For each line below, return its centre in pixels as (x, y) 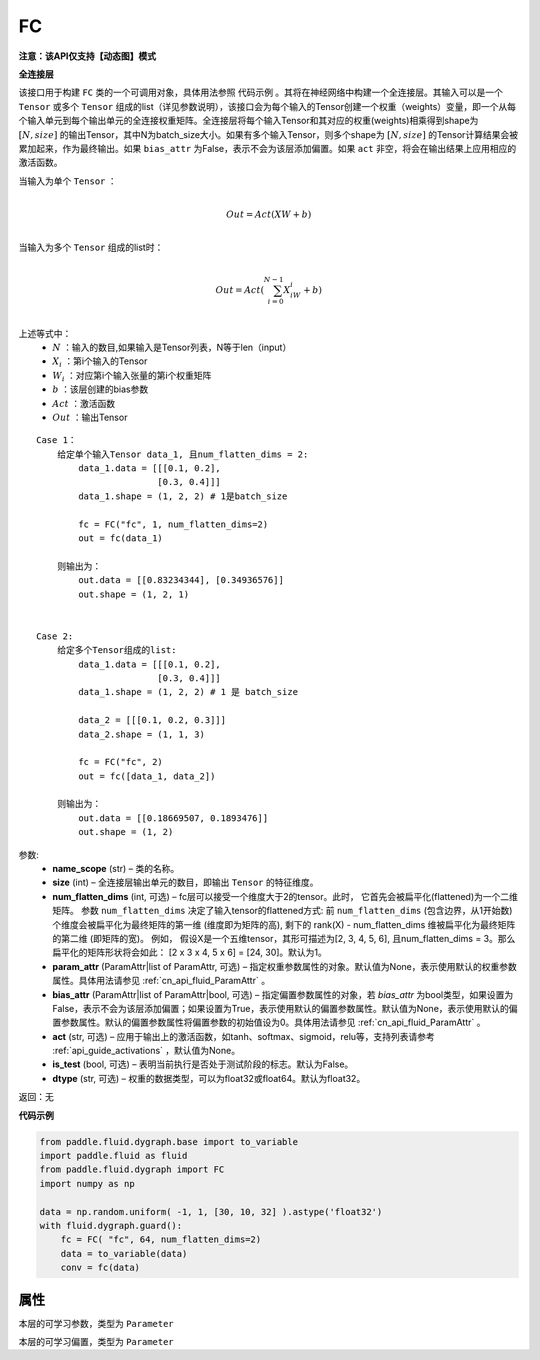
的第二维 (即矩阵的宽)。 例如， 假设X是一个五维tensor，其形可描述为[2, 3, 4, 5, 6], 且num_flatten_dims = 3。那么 (284, 938)
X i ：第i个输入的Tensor (100, 362)
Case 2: (55, 636)
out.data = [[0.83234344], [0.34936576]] (181, 580)
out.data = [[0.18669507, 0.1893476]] (173, 818)
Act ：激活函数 (83, 403)
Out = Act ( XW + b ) (269, 214)
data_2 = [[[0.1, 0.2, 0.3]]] (152, 720)
